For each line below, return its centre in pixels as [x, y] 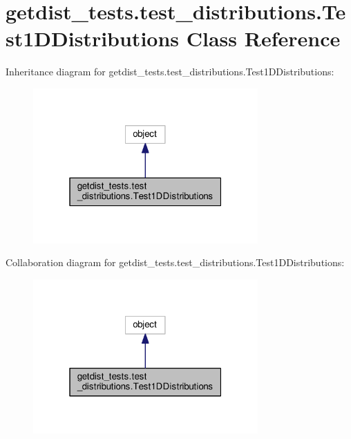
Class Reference [263, 38]
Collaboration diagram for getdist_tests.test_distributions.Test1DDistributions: [175, 262]
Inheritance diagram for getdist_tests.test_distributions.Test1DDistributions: [170, 72]
